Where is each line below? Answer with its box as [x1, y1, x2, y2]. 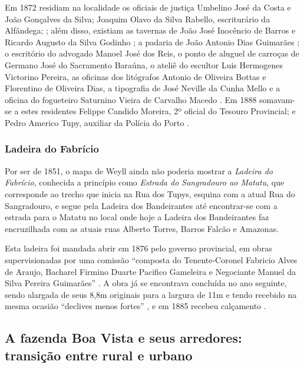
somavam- [259, 93, 295, 105]
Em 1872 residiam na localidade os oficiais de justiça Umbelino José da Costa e [5, 1, 291, 13]
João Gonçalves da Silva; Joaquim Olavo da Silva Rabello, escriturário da [5, 12, 270, 25]
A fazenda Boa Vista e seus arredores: [5, 329, 242, 347]
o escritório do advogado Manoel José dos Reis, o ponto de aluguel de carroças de [5, 47, 299, 59]
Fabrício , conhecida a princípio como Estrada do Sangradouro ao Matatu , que [5, 176, 285, 188]
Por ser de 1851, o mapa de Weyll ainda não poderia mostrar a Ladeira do [5, 164, 273, 177]
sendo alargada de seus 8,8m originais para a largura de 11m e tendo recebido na [5, 288, 297, 300]
